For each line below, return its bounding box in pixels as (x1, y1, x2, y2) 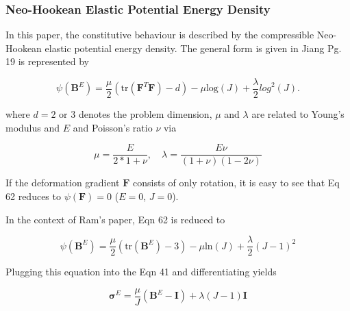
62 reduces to (5, 188, 61, 203)
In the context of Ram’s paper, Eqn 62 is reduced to (5, 212, 225, 226)
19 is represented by (5, 54, 89, 69)
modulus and (5, 120, 60, 134)
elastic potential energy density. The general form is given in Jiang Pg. (45, 40, 342, 55)
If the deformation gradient (5, 175, 120, 190)
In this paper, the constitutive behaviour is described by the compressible (5, 27, 314, 42)
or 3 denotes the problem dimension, (59, 107, 212, 121)
